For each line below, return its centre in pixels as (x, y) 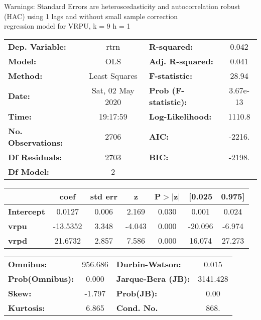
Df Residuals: (35, 157)
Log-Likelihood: (180, 116)
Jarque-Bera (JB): (153, 278)
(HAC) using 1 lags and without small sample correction (91, 16)
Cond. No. (137, 307)
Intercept (27, 211)
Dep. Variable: (37, 46)
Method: (25, 75)
